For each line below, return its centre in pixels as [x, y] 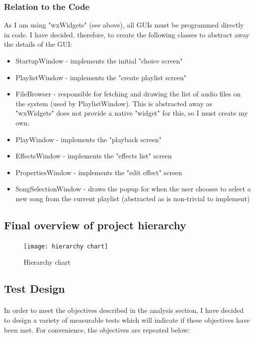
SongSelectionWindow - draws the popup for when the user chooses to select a [133, 189]
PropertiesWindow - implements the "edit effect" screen [99, 172]
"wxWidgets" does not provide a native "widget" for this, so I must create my [132, 113]
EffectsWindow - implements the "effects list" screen [94, 156]
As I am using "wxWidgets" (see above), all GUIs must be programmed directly [124, 25]
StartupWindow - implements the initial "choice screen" [99, 61]
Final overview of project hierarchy [95, 225]
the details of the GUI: [38, 44]
